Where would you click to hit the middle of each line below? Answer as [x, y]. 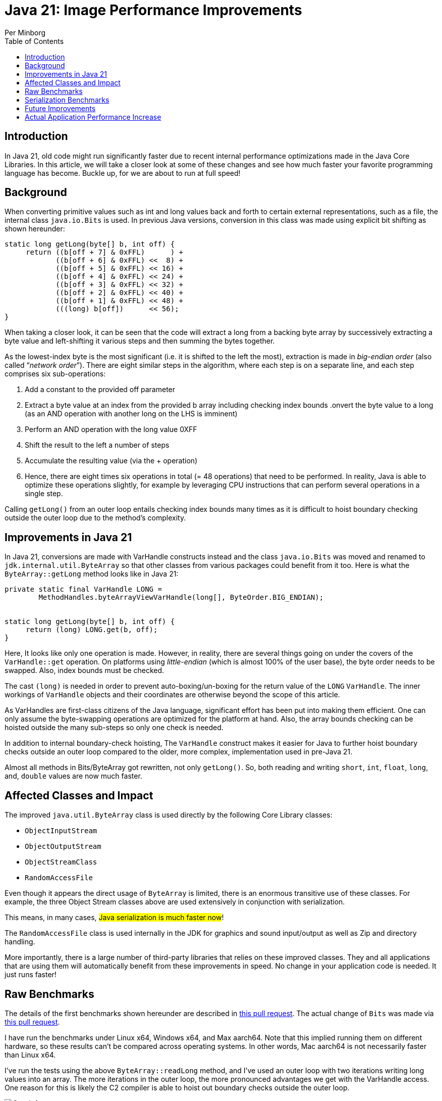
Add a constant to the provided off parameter [100, 390]
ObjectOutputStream [63, 847]
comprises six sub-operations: [55, 374]
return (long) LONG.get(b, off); [92, 630]
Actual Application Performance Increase [93, 117]
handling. [20, 942]
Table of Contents [34, 41]
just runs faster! [31, 975]
